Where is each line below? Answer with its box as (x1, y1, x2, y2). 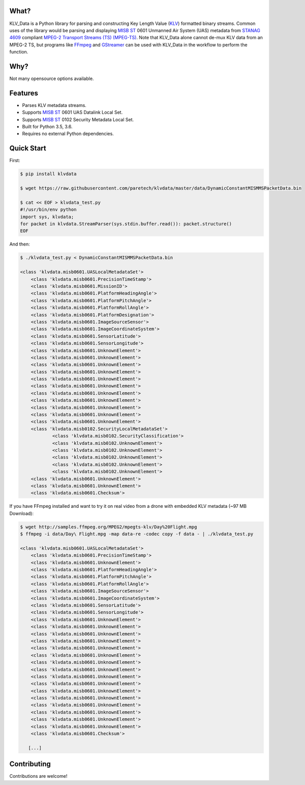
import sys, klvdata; (20, 214, 74, 220)
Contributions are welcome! (9, 773, 68, 779)
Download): (9, 510, 34, 517)
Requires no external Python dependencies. (22, 130, 114, 137)
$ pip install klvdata (20, 171, 77, 177)
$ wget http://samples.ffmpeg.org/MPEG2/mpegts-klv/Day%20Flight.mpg (20, 524, 197, 530)
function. (9, 49, 28, 55)
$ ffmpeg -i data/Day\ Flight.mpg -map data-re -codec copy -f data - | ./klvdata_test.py (20, 531, 254, 537)
